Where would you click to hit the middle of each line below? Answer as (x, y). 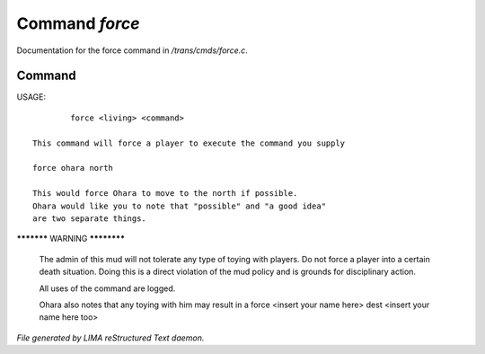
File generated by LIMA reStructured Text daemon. (110, 338)
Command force (78, 23)
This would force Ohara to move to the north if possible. (165, 194)
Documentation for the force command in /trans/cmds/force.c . (132, 50)
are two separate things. (90, 218)
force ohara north (73, 168)
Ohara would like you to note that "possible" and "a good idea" (180, 206)
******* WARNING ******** (71, 239)
